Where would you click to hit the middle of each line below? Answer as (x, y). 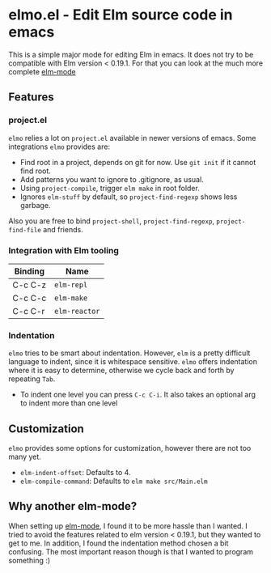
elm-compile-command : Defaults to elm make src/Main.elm (114, 481)
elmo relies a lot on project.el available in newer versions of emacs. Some (132, 138)
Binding (30, 271)
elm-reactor (77, 311)
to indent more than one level (69, 403)
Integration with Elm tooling (64, 250)
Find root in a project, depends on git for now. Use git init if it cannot (138, 162)
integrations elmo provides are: (59, 146)
